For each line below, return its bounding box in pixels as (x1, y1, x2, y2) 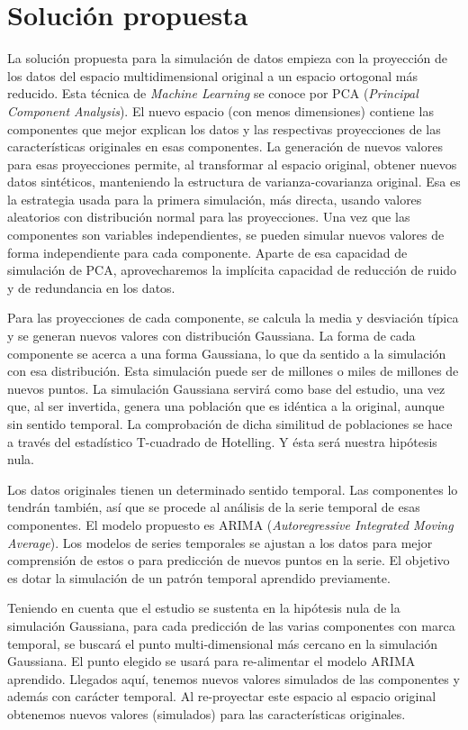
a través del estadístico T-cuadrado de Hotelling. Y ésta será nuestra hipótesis (7, 432, 437, 451)
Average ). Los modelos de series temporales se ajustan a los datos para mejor (7, 533, 433, 552)
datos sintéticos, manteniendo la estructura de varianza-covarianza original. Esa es (7, 172, 461, 191)
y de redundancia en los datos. (7, 278, 175, 297)
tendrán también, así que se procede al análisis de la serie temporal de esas (7, 497, 420, 516)
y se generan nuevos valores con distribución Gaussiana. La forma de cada (7, 326, 416, 345)
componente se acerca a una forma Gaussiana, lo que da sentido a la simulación (7, 343, 446, 362)
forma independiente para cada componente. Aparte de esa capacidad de (7, 242, 408, 261)
